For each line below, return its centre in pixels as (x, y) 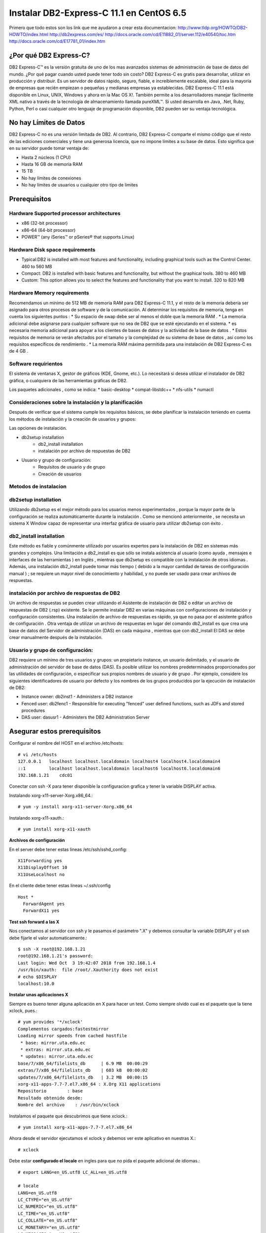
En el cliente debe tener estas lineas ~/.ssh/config (60, 886)
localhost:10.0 (36, 983)
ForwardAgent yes (44, 904)
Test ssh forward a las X (34, 922)
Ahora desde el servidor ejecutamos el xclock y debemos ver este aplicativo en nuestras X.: (102, 1138)
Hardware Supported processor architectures (65, 213)
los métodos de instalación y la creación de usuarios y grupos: (73, 419)
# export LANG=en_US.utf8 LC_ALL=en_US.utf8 (73, 1172)
